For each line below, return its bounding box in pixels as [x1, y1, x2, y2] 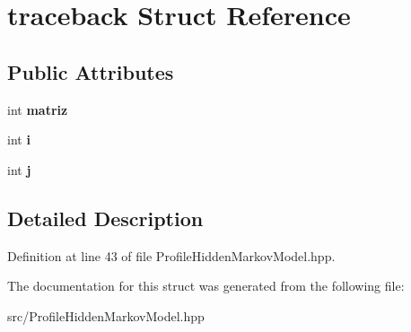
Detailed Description [7, 204, 204, 232]
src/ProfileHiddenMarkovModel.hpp [7, 306, 205, 325]
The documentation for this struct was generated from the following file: [7, 276, 405, 295]
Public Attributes [7, 57, 174, 85]
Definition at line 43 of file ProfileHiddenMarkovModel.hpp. [7, 246, 336, 265]
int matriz [7, 100, 68, 118]
